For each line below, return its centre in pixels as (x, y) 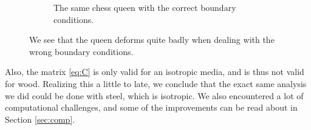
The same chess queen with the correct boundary (145, 7)
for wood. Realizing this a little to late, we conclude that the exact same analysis (156, 83)
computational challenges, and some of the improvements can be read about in (151, 107)
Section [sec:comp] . (40, 119)
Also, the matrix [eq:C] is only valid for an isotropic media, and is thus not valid (155, 72)
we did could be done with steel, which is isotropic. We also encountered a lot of (154, 95)
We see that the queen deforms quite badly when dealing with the (152, 40)
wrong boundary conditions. (81, 51)
